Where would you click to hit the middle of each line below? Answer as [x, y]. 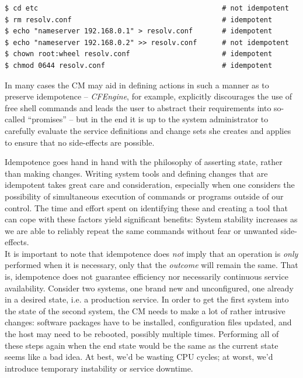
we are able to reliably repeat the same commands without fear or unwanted [142, 230]
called [15, 119]
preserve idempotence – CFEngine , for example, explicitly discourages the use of [149, 96]
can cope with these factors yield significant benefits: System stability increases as [151, 219]
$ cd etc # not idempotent [147, 8]
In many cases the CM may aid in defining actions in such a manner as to [137, 85]
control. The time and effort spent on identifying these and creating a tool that [146, 207]
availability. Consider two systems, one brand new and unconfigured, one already [149, 288]
